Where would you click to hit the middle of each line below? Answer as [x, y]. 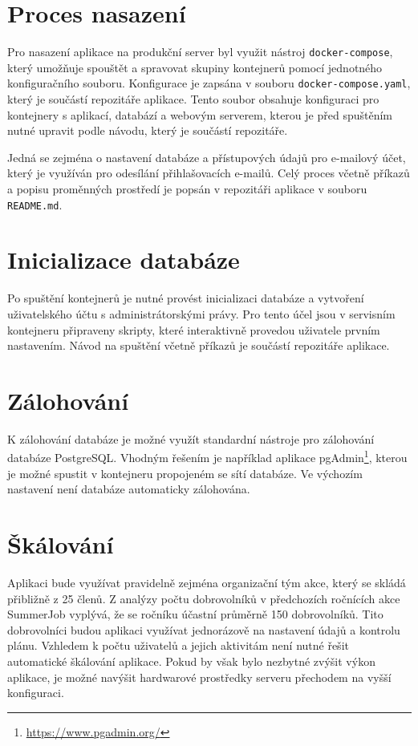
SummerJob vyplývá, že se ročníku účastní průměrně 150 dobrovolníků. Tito [195, 614]
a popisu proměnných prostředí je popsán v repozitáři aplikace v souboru [187, 189]
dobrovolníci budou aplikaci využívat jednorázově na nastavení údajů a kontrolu [204, 629]
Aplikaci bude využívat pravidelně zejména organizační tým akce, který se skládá [207, 583]
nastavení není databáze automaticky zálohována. [129, 489]
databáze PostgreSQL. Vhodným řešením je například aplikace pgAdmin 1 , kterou [207, 456]
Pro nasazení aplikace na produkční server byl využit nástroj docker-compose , [200, 52]
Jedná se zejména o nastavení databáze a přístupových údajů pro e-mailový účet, [207, 157]
